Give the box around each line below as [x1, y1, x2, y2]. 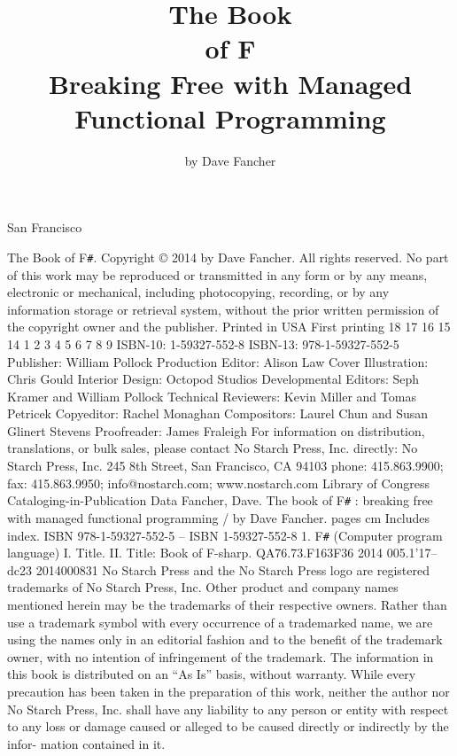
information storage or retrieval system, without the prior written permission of [7, 300, 439, 318]
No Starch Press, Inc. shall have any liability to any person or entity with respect [7, 699, 449, 718]
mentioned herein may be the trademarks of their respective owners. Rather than [7, 595, 447, 613]
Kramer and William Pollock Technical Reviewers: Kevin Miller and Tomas [7, 386, 416, 405]
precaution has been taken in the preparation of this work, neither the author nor [7, 682, 450, 700]
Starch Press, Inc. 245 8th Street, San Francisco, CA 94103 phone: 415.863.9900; [7, 456, 444, 475]
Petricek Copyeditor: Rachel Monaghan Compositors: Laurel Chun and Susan [7, 404, 429, 423]
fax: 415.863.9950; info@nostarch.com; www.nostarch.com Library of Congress [7, 473, 430, 492]
